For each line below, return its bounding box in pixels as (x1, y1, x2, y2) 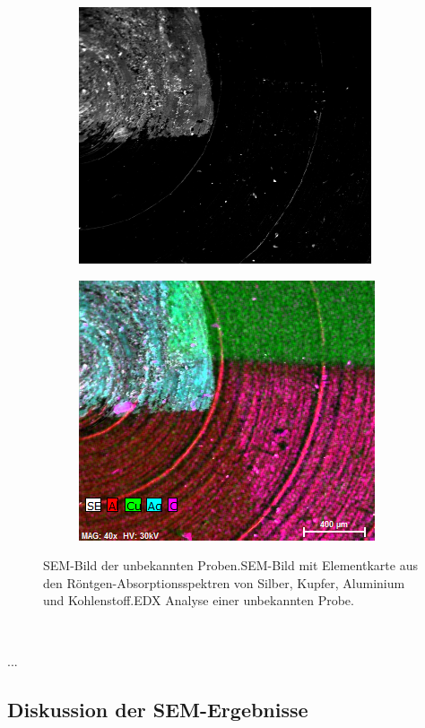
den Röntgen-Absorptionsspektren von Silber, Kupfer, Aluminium (43, 573, 405, 592)
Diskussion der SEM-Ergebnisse (7, 695, 308, 723)
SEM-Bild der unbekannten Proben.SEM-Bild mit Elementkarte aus (43, 556, 418, 575)
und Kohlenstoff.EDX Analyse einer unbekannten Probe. (43, 591, 354, 610)
